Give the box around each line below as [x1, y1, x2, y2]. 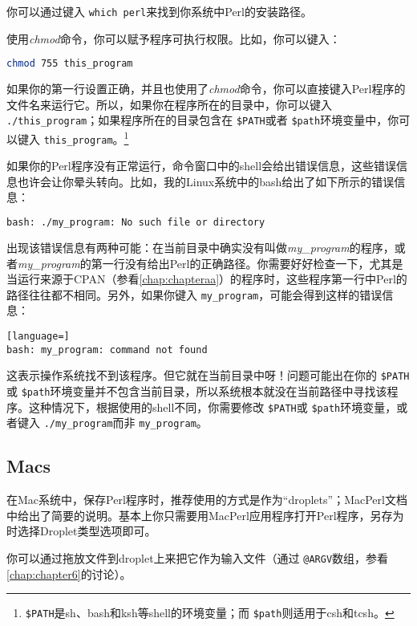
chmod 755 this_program [6, 58, 133, 70]
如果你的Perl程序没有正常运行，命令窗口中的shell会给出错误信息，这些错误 [6, 157, 397, 174]
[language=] [6, 330, 70, 342]
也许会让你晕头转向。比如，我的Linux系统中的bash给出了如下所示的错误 [17, 173, 395, 189]
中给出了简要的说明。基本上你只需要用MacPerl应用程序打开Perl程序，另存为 [6, 506, 404, 523]
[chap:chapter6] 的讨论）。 [6, 565, 132, 582]
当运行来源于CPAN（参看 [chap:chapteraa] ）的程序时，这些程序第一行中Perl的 [6, 270, 407, 287]
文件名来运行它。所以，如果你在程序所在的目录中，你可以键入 [6, 96, 332, 112]
